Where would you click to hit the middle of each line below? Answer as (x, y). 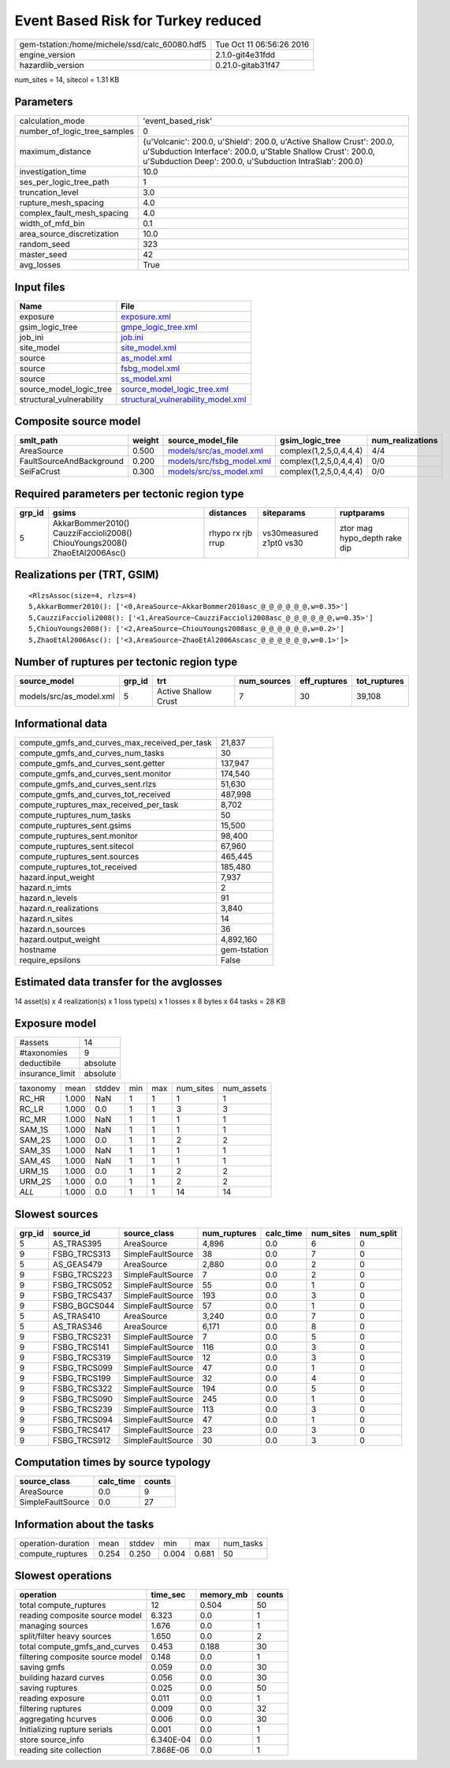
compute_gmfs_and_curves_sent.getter (92, 763)
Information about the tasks (84, 1524)
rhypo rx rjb (231, 533)
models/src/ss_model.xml (215, 472)
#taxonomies (43, 1053)
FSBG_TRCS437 (82, 1295)
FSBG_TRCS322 (82, 1389)
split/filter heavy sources (65, 1636)
